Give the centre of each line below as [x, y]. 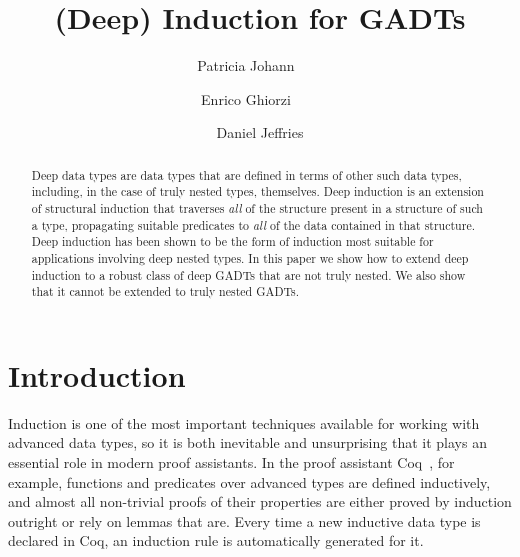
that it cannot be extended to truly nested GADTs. [165, 291]
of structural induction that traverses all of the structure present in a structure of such [257, 208]
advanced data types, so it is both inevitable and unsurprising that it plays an [247, 442]
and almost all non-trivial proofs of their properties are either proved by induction [260, 501]
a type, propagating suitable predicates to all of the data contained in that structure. [253, 224]
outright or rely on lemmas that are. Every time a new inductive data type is [244, 520]
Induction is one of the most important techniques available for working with [244, 422]
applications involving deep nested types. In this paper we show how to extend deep [250, 257]
